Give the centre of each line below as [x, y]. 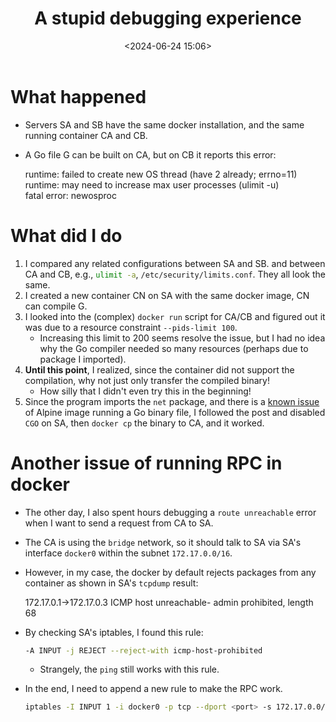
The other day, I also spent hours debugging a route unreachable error [170, 512]
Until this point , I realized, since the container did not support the [159, 369]
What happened [78, 96]
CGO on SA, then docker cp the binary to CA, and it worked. [144, 423]
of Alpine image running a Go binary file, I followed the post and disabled [175, 412]
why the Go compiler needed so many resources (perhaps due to [174, 348]
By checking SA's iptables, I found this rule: [114, 632]
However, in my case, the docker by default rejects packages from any [170, 572]
